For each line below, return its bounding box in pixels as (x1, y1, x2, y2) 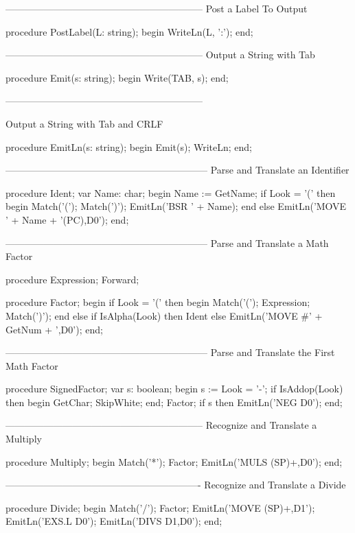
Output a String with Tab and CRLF (5, 116, 163, 130)
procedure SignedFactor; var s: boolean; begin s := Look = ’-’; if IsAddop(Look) (5, 381, 343, 396)
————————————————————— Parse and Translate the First (5, 345, 335, 359)
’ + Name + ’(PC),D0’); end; (5, 212, 129, 226)
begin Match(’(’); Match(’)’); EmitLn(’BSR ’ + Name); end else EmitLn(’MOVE (5, 199, 347, 213)
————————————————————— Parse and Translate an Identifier (5, 163, 350, 177)
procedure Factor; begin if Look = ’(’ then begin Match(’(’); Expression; (5, 295, 310, 309)
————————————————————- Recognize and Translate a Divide (5, 477, 346, 492)
